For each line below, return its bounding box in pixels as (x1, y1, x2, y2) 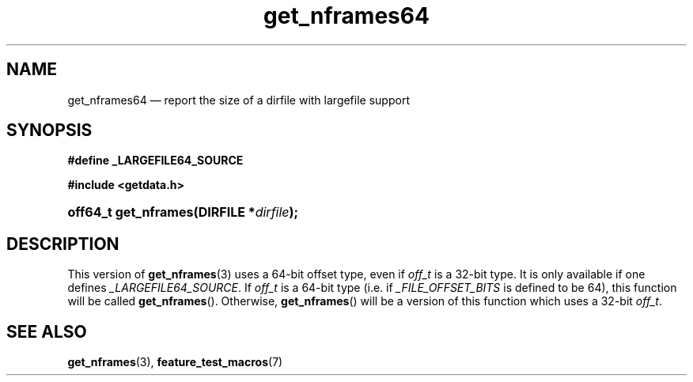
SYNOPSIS (6, 120, 93, 141)
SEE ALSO (6, 321, 87, 342)
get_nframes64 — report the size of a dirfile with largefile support (67, 93, 410, 107)
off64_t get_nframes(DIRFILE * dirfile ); (67, 204, 299, 221)
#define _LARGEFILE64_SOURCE (67, 153, 244, 168)
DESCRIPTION (6, 233, 119, 254)
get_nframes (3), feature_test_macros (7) (67, 355, 283, 369)
